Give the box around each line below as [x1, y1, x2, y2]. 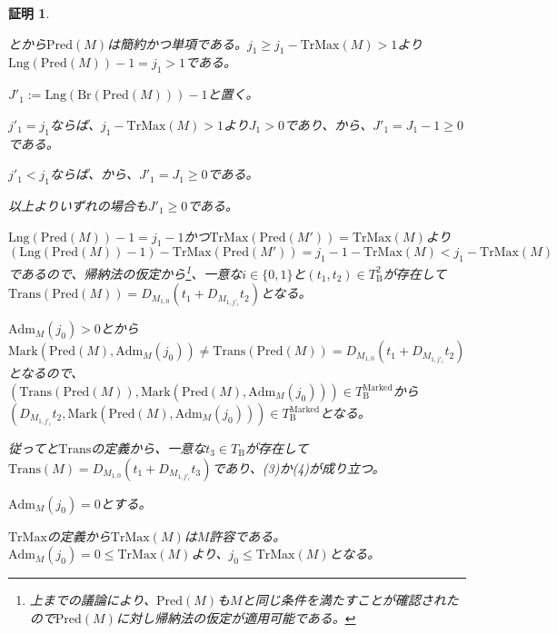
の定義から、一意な [91, 439, 206, 457]
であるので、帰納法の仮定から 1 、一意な [8, 262, 243, 282]
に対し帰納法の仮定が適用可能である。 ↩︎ [115, 608, 356, 627]
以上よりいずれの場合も [8, 195, 148, 214]
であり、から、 [283, 114, 373, 134]
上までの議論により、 [29, 590, 156, 609]
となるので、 [8, 363, 85, 382]
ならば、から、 [49, 164, 139, 183]
